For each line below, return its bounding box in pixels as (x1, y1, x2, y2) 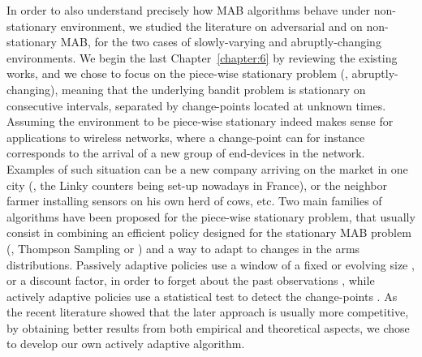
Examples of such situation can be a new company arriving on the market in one (6, 160, 408, 177)
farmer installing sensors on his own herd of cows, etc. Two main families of (6, 192, 382, 209)
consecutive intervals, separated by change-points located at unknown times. (6, 97, 386, 114)
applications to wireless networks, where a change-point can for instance (6, 128, 365, 145)
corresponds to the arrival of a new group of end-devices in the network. (6, 144, 365, 161)
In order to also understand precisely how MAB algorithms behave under (6, 2, 370, 18)
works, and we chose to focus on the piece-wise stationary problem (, (6, 65, 348, 82)
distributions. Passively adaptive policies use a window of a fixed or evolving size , (6, 256, 415, 273)
